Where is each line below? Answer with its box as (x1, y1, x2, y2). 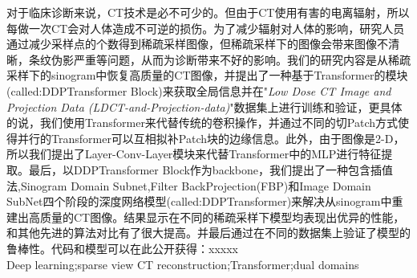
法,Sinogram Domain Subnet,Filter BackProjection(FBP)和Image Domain (6, 177, 371, 194)
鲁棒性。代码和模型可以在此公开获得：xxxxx (6, 239, 238, 256)
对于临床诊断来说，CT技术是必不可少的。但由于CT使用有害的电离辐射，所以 (6, 4, 410, 20)
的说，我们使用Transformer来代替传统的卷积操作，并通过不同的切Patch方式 (6, 114, 399, 131)
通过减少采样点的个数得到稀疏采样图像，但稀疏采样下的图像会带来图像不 (6, 35, 388, 52)
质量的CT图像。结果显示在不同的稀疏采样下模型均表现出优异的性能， (39, 208, 405, 225)
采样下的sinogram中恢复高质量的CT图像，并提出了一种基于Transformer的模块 (6, 67, 408, 84)
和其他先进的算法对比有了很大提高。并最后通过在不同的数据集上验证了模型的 (6, 224, 411, 241)
